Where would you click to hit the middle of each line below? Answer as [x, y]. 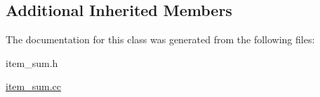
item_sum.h [32, 62]
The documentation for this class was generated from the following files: [160, 39]
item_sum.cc [34, 86]
